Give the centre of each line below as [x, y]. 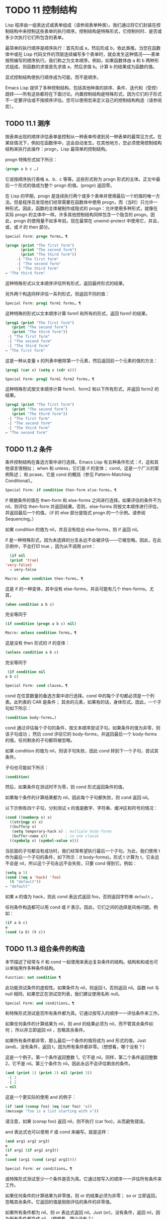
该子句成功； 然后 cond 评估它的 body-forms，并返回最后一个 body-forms [81, 734]
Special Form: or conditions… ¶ [39, 1169]
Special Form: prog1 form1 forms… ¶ [43, 303]
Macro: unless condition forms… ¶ [41, 633]
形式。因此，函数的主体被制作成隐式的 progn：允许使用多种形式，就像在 [83, 208]
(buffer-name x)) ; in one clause [55, 836]
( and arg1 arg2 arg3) [28, 1141]
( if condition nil [26, 672]
